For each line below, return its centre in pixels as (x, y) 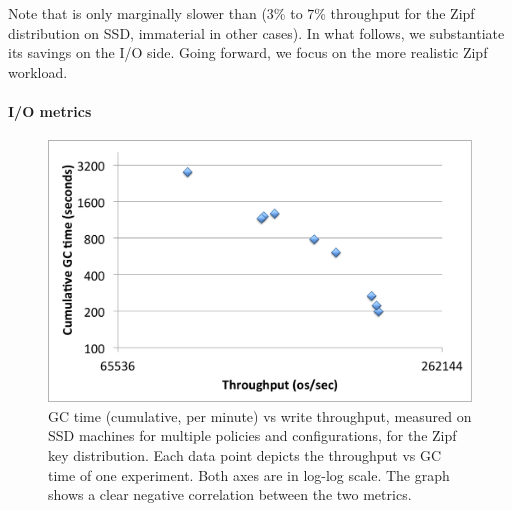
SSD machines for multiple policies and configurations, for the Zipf (252, 435)
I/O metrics (50, 110)
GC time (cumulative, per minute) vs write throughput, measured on (260, 415)
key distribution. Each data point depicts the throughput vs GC (245, 455)
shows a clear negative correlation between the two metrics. (230, 494)
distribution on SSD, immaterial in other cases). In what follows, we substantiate (256, 32)
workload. (38, 71)
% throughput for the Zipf (394, 13)
